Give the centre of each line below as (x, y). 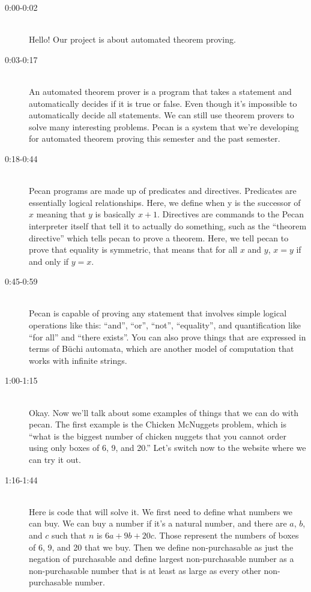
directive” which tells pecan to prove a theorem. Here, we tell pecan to (159, 237)
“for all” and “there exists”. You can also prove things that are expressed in (168, 337)
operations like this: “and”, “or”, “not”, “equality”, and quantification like (165, 325)
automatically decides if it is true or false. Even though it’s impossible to (163, 103)
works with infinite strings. (78, 360)
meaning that (61, 214)
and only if (49, 261)
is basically (115, 214)
